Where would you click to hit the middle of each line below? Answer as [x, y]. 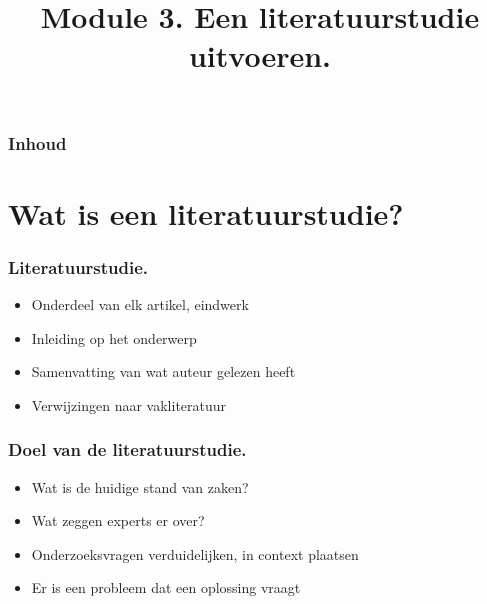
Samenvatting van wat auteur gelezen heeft [163, 371]
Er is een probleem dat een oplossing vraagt [166, 587]
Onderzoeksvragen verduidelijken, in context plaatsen [195, 553]
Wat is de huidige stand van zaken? [140, 486]
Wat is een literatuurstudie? [206, 212]
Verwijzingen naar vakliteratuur [129, 404]
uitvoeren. [260, 55]
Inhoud [37, 142]
